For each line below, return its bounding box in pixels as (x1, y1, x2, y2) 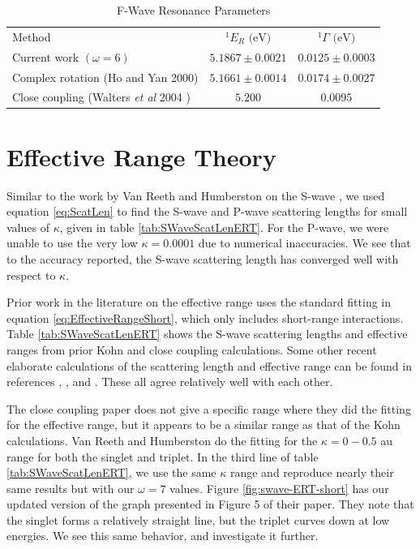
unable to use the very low (6, 234, 138, 251)
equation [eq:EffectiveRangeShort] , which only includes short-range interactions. (6, 309, 404, 326)
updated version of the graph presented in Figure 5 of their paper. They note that (6, 495, 414, 513)
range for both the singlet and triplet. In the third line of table (6, 448, 319, 465)
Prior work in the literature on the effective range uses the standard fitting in (6, 294, 391, 311)
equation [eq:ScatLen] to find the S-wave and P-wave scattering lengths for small (6, 203, 408, 220)
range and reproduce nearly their (229, 464, 394, 481)
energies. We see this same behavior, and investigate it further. (6, 527, 319, 544)
